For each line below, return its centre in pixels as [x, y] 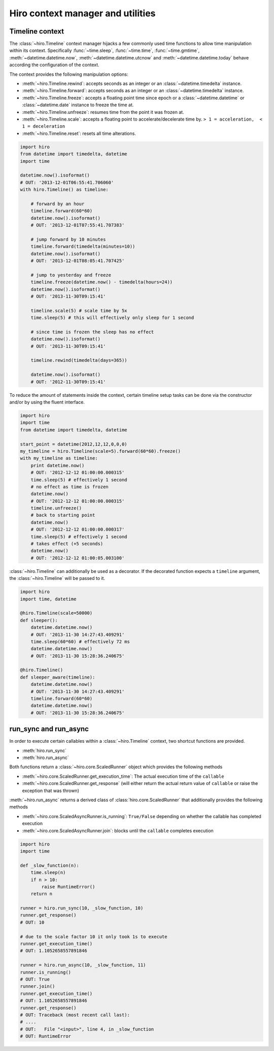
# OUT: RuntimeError [45, 1036]
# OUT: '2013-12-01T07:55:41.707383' [78, 225]
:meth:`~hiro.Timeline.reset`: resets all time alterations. [79, 133]
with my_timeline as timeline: [59, 458]
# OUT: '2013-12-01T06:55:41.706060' [67, 182]
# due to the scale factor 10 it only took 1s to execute [94, 937]
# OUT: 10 [32, 922]
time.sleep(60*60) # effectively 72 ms [80, 641]
